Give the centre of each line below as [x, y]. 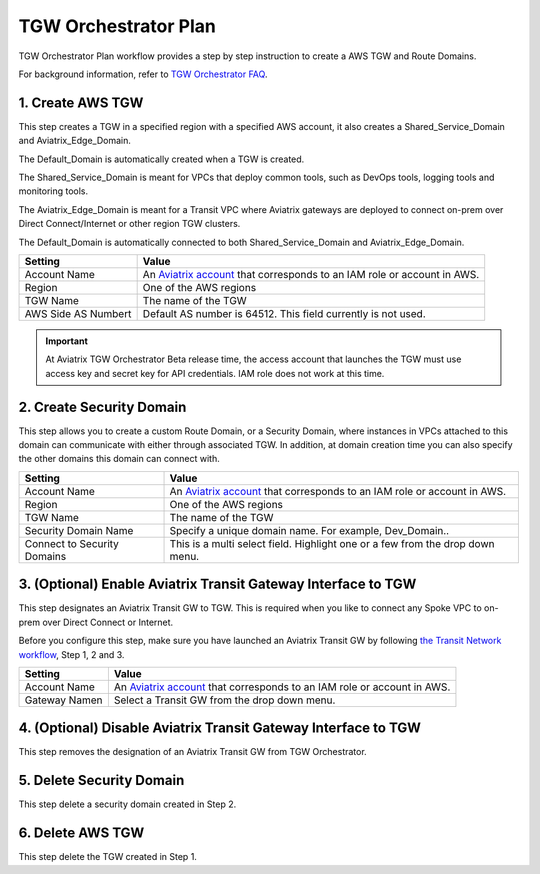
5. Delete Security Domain [101, 780]
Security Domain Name [79, 530]
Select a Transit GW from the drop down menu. [224, 700]
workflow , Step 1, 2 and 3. [71, 654]
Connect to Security [72, 543]
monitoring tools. [53, 191]
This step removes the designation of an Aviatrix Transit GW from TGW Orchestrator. [192, 752]
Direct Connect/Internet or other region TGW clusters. [129, 224]
